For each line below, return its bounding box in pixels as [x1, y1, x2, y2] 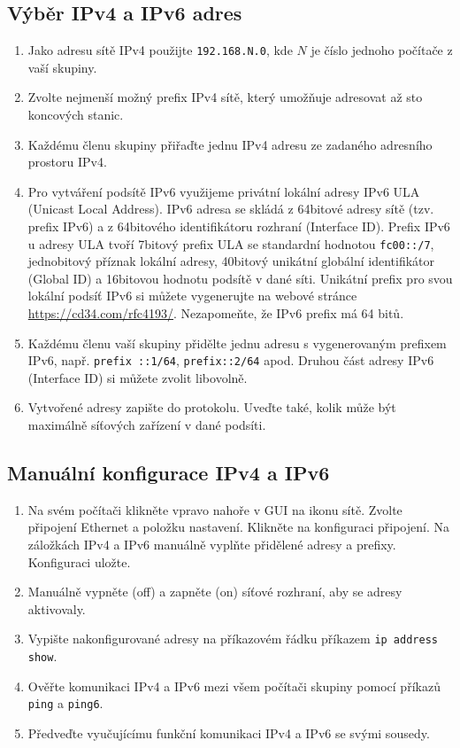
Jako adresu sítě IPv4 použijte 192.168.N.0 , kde [27, 41, 293, 59]
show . [27, 647, 57, 666]
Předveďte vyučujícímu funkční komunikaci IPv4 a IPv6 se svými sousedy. [27, 724, 430, 742]
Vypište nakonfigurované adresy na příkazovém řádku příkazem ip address [27, 629, 438, 648]
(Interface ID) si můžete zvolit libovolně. [27, 368, 248, 386]
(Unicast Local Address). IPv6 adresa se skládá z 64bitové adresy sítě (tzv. [27, 199, 434, 218]
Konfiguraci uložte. [27, 552, 131, 571]
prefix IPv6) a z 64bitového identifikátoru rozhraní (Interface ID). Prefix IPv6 [27, 217, 450, 236]
